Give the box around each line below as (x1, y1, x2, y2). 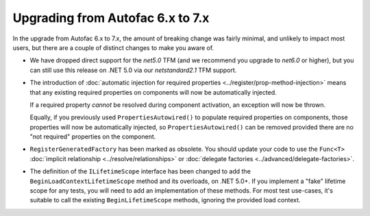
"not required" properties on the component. (29, 132, 156, 141)
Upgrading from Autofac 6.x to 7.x (12, 10, 210, 25)
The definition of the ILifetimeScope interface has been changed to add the (29, 167, 251, 176)
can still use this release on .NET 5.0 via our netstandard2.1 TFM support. (29, 66, 237, 74)
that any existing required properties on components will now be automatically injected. (29, 88, 277, 96)
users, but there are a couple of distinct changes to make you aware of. (12, 43, 214, 51)
